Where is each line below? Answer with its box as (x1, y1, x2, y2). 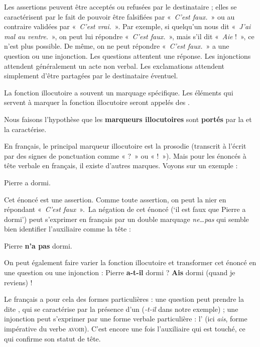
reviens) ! (4, 277, 33, 287)
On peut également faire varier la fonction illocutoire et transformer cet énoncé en (4, 257, 256, 268)
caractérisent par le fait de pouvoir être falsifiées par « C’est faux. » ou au (4, 11, 235, 22)
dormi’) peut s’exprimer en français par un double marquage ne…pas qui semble (4, 213, 249, 224)
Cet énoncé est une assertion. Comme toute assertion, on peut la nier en (4, 194, 226, 204)
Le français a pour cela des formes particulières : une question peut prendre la (4, 294, 244, 304)
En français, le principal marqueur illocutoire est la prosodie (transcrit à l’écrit (4, 141, 246, 151)
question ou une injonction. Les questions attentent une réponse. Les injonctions (4, 50, 251, 61)
